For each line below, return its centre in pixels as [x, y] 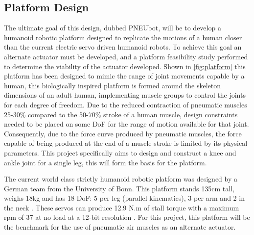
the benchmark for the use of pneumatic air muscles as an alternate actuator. [120, 227]
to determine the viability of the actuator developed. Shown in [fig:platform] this [125, 66]
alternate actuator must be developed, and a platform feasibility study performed [126, 56]
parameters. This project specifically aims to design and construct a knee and [120, 152]
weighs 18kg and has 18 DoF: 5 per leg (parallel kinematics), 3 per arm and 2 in [124, 198]
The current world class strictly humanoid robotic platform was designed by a [121, 179]
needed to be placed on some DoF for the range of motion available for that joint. [127, 124]
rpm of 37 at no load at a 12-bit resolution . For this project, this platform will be [127, 217]
